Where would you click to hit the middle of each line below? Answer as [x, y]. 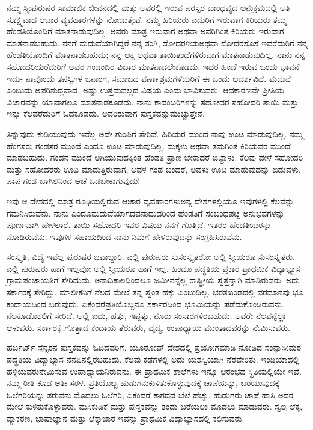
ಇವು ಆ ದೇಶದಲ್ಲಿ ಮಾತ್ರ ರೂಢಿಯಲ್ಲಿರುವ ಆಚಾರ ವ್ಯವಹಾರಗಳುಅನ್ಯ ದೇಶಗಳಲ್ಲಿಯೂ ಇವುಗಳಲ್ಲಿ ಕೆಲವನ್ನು [150, 201]
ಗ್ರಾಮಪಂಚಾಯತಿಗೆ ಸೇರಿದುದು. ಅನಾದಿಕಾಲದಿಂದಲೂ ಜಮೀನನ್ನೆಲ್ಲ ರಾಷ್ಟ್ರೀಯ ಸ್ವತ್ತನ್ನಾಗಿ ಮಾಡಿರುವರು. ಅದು [153, 280]
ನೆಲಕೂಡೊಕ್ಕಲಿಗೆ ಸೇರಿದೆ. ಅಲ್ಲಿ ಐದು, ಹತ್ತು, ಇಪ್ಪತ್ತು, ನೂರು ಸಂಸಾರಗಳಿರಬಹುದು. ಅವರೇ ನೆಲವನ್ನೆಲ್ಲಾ [147, 315]
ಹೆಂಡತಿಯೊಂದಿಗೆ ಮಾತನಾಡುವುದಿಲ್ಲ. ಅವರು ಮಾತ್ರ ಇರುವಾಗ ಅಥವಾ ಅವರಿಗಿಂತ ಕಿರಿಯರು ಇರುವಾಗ [145, 31]
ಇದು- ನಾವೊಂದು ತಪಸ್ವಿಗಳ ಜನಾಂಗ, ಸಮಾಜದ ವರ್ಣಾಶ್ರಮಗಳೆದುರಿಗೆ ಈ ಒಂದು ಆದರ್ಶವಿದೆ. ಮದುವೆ [149, 78]
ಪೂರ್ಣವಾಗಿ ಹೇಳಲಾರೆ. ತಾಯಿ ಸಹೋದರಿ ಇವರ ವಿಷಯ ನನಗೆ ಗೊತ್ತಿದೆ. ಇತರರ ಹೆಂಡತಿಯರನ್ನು [139, 225]
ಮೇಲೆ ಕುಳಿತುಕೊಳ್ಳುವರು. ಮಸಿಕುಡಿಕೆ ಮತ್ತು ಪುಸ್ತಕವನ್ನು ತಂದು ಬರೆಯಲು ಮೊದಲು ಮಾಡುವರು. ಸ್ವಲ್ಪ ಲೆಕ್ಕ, [155, 406]
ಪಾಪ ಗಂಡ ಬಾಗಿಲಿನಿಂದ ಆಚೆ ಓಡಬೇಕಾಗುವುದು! [74, 181]
